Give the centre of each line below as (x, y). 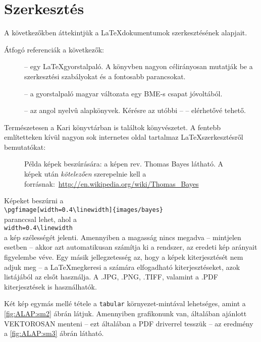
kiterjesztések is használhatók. (50, 286)
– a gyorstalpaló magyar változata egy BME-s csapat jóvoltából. (123, 93)
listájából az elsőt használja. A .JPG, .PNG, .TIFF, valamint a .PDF (111, 277)
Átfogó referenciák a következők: (54, 49)
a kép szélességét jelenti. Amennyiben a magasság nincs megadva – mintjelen (123, 237)
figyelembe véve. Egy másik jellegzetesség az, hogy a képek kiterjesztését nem (124, 256)
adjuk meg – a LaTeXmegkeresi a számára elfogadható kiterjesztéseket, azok (122, 267)
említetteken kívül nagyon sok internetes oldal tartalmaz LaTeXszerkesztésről (124, 137)
